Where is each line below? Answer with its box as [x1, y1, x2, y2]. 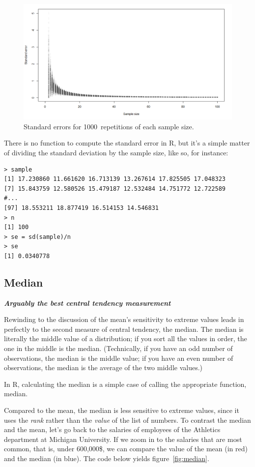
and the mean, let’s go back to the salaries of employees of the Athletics [4, 424, 221, 435]
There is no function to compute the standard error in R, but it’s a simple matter [4, 138, 250, 148]
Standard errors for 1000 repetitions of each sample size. [24, 121, 194, 131]
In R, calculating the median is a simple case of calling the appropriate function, [4, 379, 247, 389]
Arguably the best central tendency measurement [4, 297, 171, 308]
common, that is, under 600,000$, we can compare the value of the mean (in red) [4, 443, 248, 454]
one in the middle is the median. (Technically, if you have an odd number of [4, 343, 233, 353]
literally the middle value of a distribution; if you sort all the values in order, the [4, 333, 247, 344]
